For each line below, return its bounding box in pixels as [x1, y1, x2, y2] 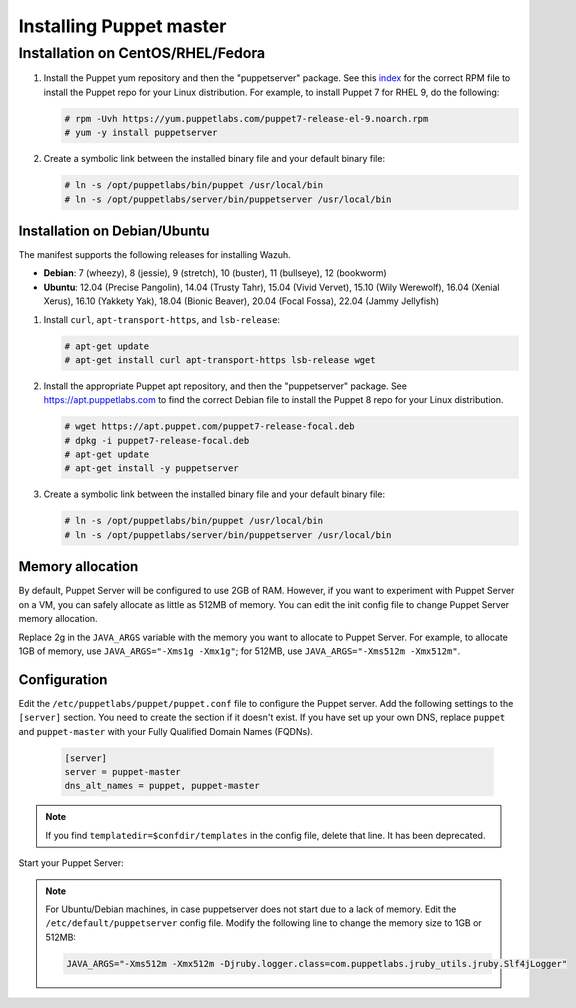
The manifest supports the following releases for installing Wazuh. [18, 249, 291, 261]
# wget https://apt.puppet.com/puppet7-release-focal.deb [64, 421, 355, 432]
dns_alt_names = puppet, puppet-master [64, 780, 260, 792]
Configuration [18, 671, 108, 688]
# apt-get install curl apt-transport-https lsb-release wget [64, 354, 376, 365]
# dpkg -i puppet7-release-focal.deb [64, 435, 250, 446]
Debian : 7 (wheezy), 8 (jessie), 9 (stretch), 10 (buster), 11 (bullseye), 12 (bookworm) [43, 267, 387, 279]
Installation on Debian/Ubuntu [18, 222, 210, 239]
